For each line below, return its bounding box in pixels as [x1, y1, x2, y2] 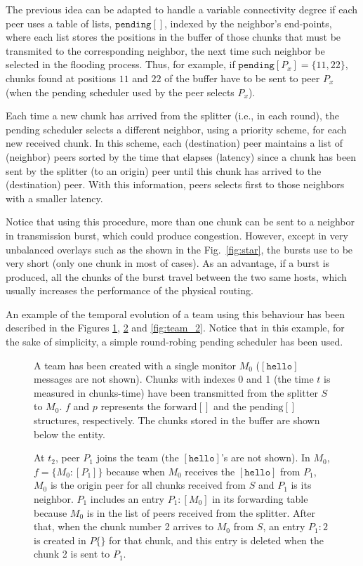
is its [291, 478, 312, 492]
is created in [34, 532, 86, 547]
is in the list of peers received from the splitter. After [86, 505, 315, 520]
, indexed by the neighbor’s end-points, [164, 15, 332, 30]
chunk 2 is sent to [34, 546, 110, 561]
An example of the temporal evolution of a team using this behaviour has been [6, 306, 345, 321]
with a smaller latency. [6, 190, 103, 205]
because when [106, 463, 165, 478]
